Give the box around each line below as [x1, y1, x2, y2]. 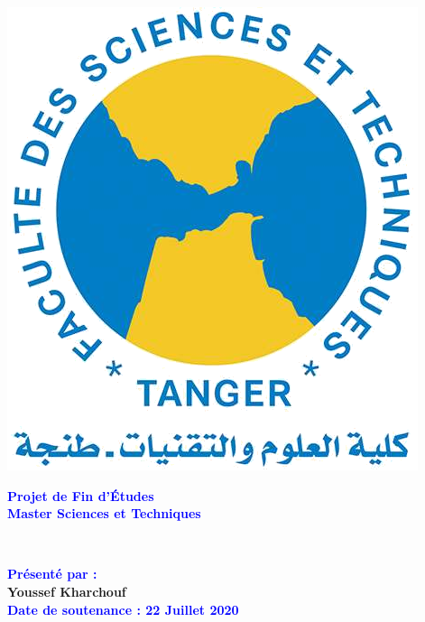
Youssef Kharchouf [7, 581, 126, 600]
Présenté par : [7, 564, 97, 583]
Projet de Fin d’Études [7, 486, 154, 505]
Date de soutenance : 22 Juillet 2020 [7, 599, 239, 618]
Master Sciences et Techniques [7, 504, 201, 523]
